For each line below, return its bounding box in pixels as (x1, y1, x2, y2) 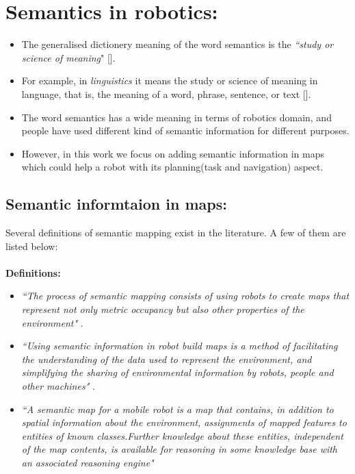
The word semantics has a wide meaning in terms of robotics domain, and (21, 110, 332, 124)
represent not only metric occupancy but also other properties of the (21, 302, 304, 316)
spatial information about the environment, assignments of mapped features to (21, 415, 347, 429)
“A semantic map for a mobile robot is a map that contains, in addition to (21, 401, 334, 416)
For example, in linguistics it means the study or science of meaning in (21, 73, 318, 88)
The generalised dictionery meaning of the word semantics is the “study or (21, 37, 334, 51)
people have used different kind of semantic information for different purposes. (21, 123, 350, 138)
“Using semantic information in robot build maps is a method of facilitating (21, 338, 338, 353)
